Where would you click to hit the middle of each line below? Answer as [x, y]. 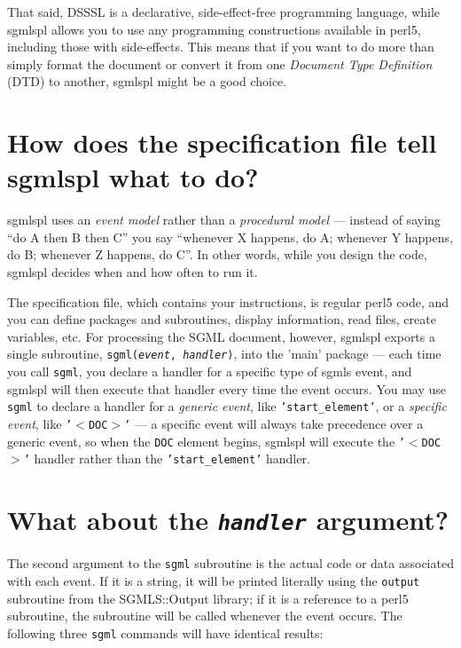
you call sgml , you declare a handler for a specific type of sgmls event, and [210, 371]
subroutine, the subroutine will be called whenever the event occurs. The [205, 616]
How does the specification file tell [222, 142]
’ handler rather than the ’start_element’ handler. [167, 458]
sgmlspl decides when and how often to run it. [133, 272]
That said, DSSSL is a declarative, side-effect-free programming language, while [224, 12]
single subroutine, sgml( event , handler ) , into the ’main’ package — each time [224, 354]
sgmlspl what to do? [133, 177]
